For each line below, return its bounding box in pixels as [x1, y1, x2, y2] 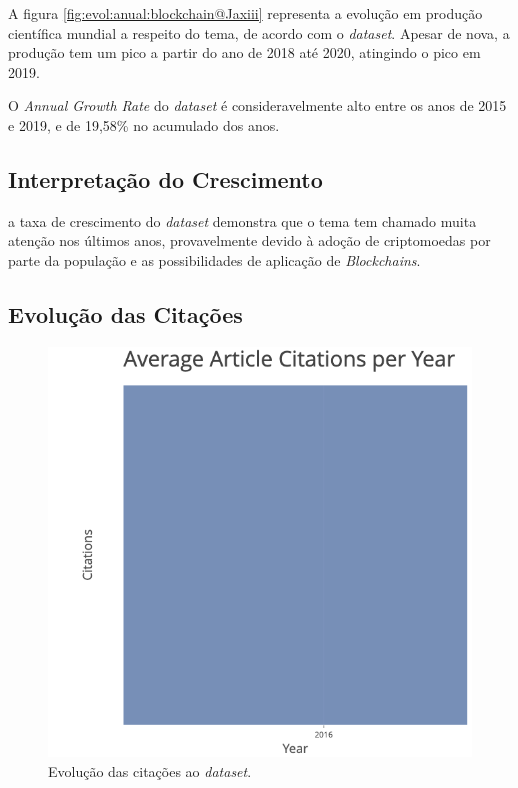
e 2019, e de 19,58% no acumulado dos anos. [8, 114, 280, 135]
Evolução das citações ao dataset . [48, 760, 252, 781]
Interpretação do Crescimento [8, 163, 323, 194]
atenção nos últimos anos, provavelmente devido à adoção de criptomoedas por [8, 230, 491, 251]
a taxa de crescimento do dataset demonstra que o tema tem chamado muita [8, 210, 477, 231]
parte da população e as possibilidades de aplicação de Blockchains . [8, 249, 421, 270]
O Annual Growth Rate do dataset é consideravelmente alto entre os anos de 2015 [8, 95, 507, 116]
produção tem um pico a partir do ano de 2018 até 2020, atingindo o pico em [8, 42, 481, 63]
